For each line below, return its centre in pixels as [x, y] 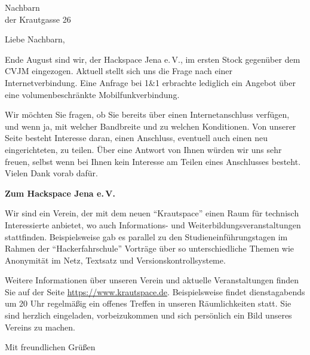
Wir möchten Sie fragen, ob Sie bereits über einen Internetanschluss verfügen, [147, 114]
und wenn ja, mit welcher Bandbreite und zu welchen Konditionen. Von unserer [151, 126]
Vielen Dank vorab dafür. [51, 173]
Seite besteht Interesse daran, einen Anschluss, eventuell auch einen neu [136, 138]
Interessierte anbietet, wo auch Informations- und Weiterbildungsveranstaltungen [153, 224]
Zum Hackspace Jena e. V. [60, 193]
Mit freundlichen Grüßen [50, 347]
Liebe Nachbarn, [35, 39]
